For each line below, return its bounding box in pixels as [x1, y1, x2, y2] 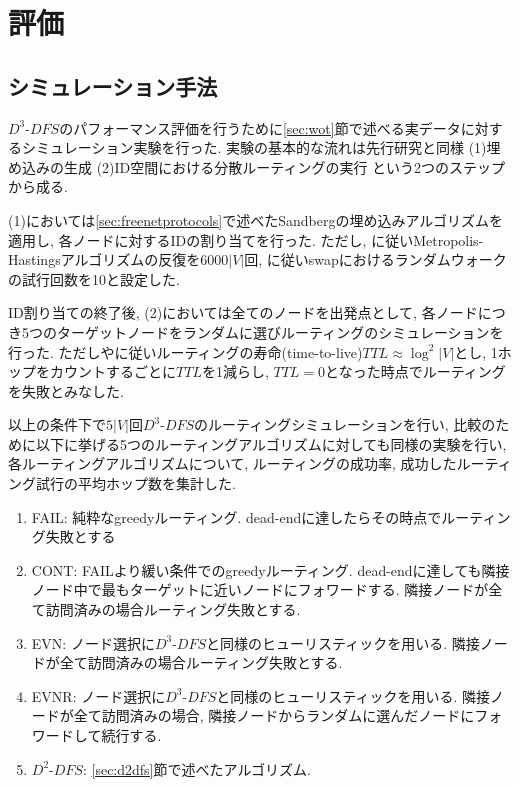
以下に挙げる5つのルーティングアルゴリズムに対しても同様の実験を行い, [35, 433, 507, 454]
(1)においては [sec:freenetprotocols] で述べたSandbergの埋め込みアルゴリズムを [8, 209, 504, 230]
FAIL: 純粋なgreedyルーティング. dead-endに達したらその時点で [31, 506, 442, 527]
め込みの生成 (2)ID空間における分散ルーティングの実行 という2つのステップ [8, 156, 506, 177]
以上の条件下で [8, 414, 106, 435]
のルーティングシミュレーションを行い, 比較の [194, 414, 496, 435]
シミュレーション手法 [8, 70, 218, 101]
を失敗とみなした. [8, 380, 124, 401]
